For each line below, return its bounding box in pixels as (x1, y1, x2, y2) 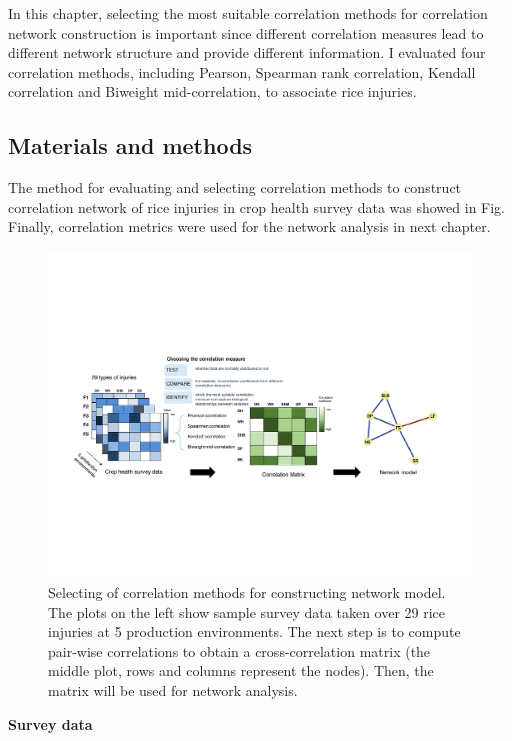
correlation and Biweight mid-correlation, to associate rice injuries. (8, 81, 417, 102)
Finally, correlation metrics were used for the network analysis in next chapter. (8, 216, 491, 237)
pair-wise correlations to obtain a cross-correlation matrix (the (48, 640, 431, 661)
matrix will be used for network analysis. (48, 680, 298, 701)
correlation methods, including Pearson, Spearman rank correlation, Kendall (8, 61, 476, 82)
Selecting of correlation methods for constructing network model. (48, 582, 446, 603)
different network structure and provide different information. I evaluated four (8, 42, 486, 63)
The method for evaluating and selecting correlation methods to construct (8, 177, 462, 198)
